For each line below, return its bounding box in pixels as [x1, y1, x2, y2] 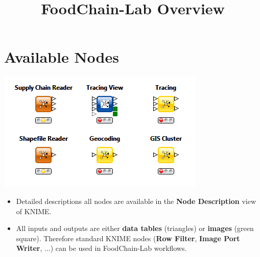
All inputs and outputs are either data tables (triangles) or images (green [16, 223, 254, 234]
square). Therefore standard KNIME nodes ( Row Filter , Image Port [16, 233, 240, 243]
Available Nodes [4, 46, 119, 67]
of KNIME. [16, 205, 52, 216]
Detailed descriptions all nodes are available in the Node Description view [16, 195, 256, 206]
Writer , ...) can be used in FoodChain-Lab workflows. [16, 243, 187, 253]
